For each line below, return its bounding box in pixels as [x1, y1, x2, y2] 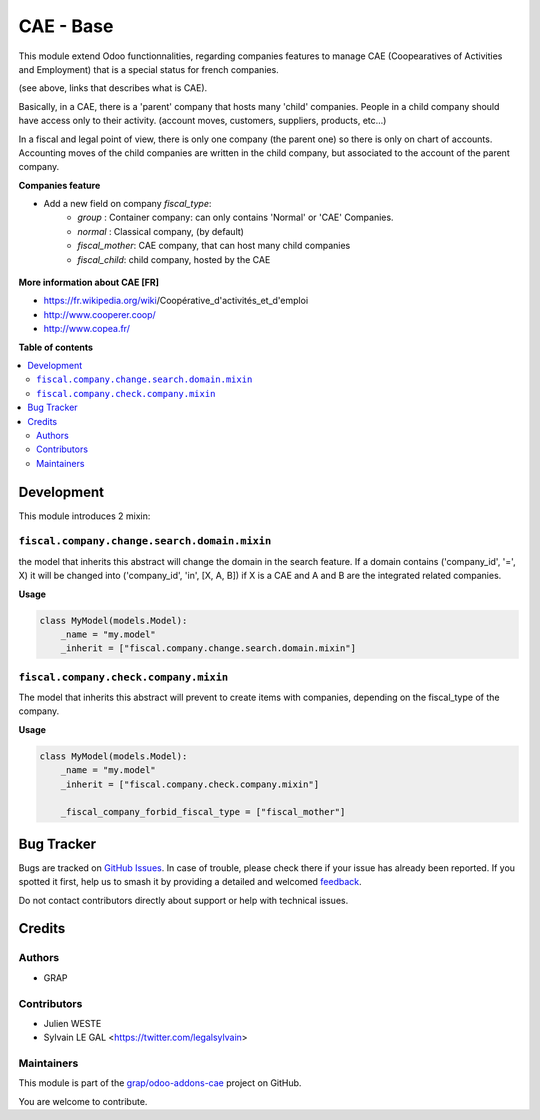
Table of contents [18, 341, 94, 353]
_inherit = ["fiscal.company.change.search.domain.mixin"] [60, 643, 357, 654]
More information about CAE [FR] [18, 276, 160, 289]
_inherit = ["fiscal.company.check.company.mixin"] [60, 778, 320, 790]
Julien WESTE [43, 1017, 102, 1029]
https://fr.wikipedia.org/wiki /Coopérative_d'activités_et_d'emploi [43, 295, 309, 307]
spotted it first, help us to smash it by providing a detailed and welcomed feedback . [18, 876, 362, 888]
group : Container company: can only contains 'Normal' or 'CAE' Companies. [77, 211, 394, 224]
